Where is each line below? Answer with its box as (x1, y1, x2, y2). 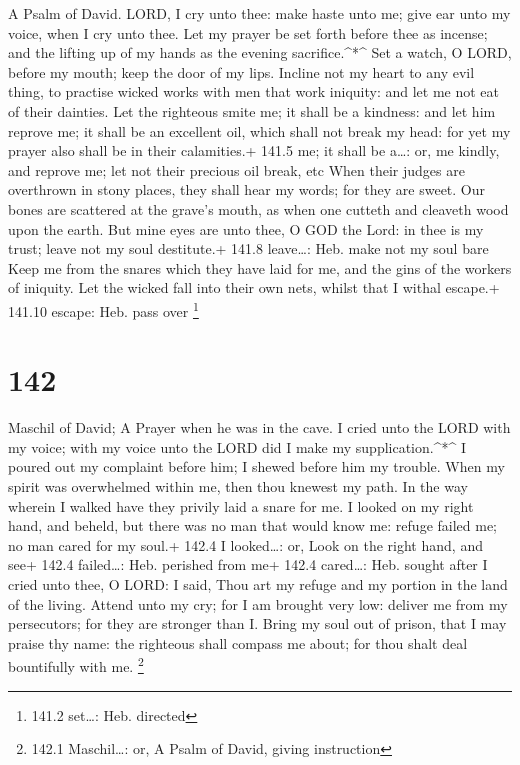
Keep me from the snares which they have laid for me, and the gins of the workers (8, 257, 512, 278)
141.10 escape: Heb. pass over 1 (8, 297, 199, 321)
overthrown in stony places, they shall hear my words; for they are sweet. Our (8, 179, 486, 200)
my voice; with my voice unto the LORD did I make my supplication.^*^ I (8, 436, 466, 457)
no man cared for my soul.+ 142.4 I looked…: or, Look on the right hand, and (8, 534, 483, 555)
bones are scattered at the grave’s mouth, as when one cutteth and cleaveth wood (8, 198, 509, 219)
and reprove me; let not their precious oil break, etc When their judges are (8, 159, 465, 180)
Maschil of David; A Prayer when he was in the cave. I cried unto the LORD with (8, 417, 511, 438)
